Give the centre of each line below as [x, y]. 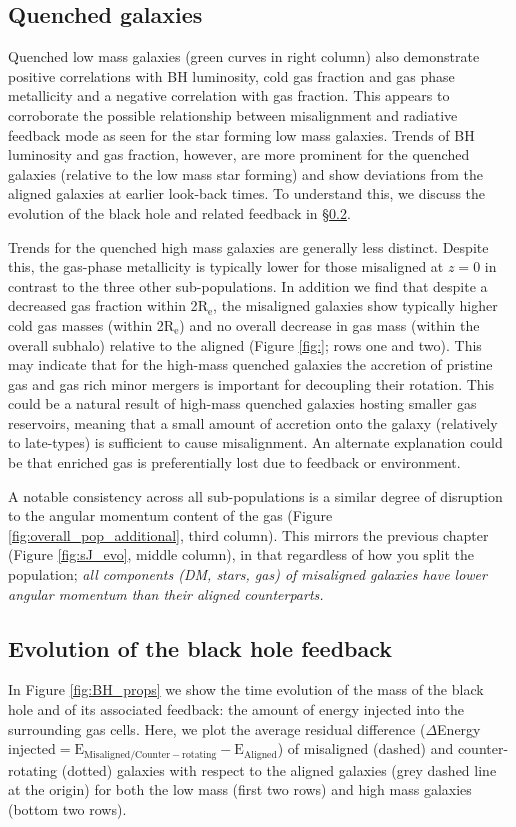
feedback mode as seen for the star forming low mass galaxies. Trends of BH [241, 134]
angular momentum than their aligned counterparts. [166, 593]
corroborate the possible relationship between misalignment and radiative [233, 114]
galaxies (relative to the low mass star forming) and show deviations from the [246, 173]
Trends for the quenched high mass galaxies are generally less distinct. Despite [248, 246]
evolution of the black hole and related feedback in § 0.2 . [179, 212]
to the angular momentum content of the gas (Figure [170, 515]
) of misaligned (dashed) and [365, 748]
